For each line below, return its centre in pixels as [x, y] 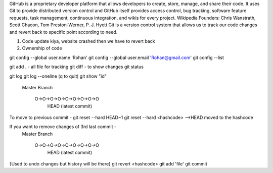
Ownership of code [42, 48]
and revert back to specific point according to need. [63, 32]
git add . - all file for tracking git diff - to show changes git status [77, 67]
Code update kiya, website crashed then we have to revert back [88, 41]
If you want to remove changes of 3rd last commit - [63, 127]
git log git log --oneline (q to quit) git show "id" [58, 76]
